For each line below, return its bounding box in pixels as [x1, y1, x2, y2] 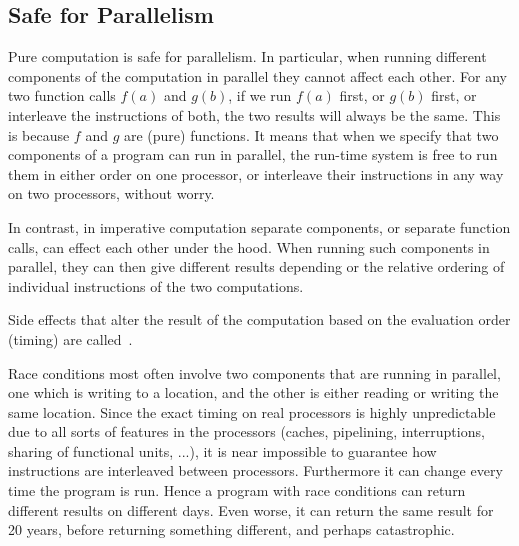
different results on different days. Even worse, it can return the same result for [8, 499, 494, 520]
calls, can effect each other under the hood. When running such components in [8, 236, 490, 257]
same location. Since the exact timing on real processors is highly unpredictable [8, 401, 496, 422]
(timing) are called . [8, 328, 133, 349]
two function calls [8, 85, 116, 106]
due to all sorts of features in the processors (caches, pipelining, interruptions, [8, 421, 485, 442]
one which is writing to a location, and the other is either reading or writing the [8, 382, 499, 403]
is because [8, 124, 70, 145]
